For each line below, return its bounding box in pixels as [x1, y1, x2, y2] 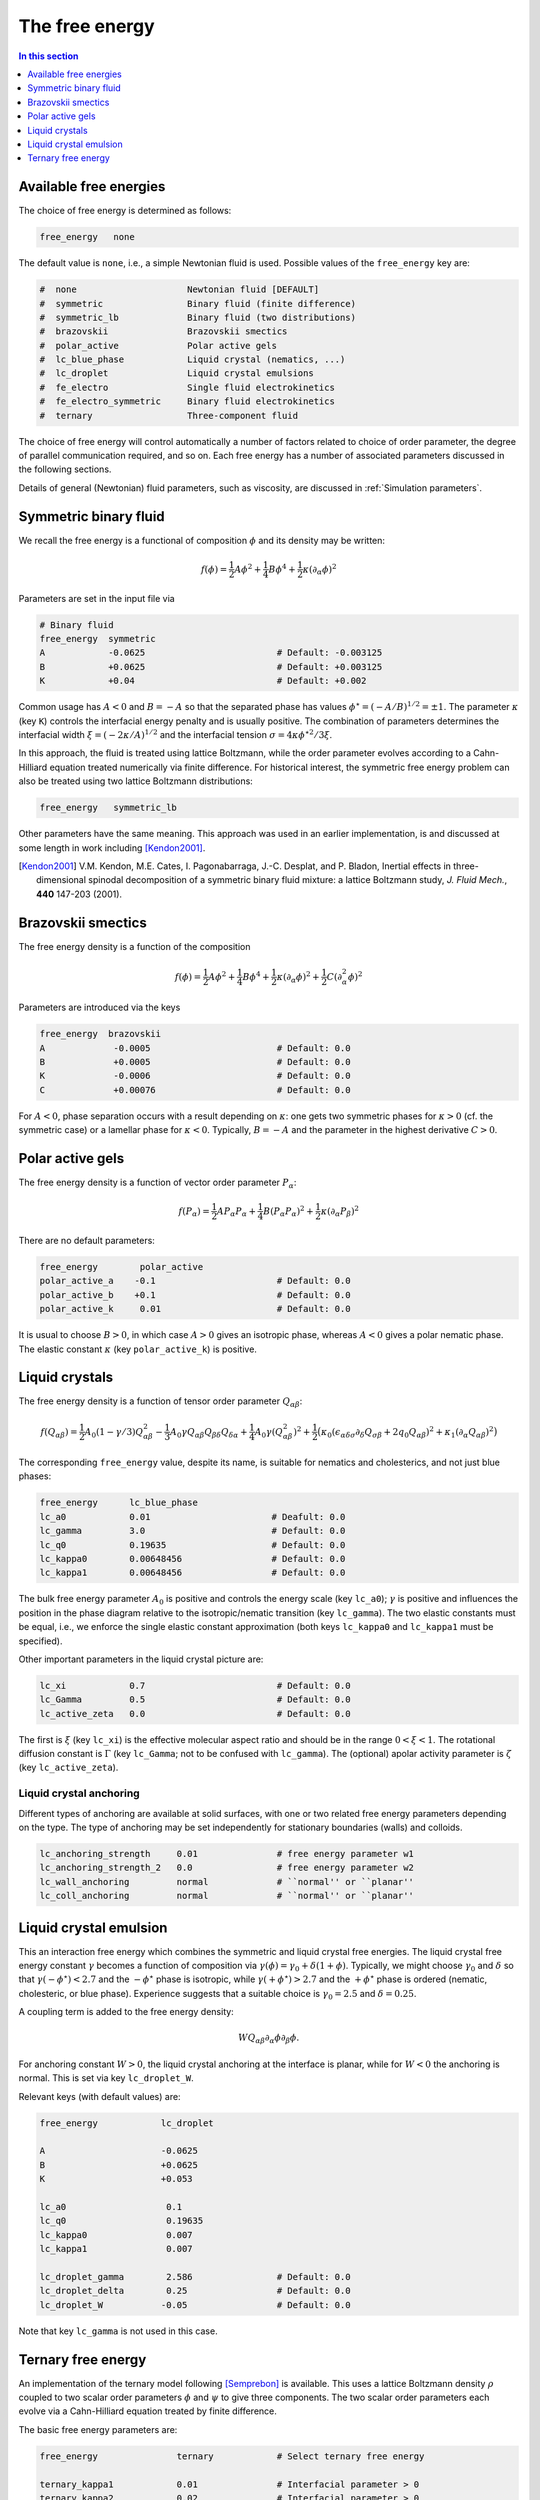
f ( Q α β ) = [40, 1426, 78, 1440]
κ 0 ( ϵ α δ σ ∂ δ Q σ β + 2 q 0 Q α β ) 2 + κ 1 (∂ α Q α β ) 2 [320, 1424, 494, 1440]
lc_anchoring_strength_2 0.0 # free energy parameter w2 [39, 1862, 415, 1874]
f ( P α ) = [178, 1205, 210, 1219]
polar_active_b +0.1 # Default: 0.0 [39, 1289, 351, 1300]
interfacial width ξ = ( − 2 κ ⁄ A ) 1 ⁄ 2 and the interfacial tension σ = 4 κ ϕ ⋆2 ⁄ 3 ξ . [18, 728, 333, 741]
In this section [18, 50, 79, 62]
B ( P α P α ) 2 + [263, 1204, 314, 1219]
